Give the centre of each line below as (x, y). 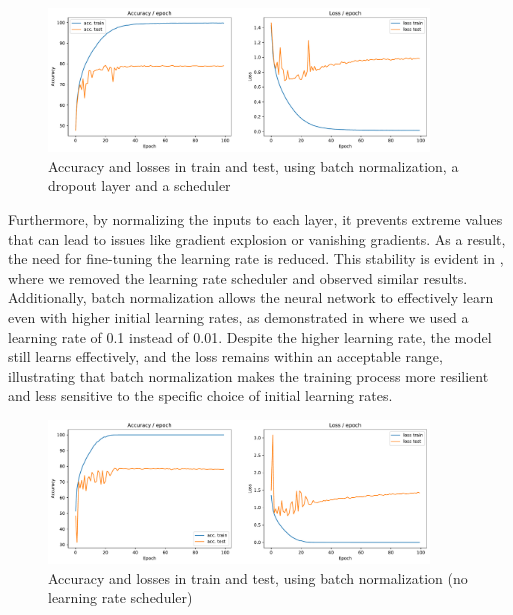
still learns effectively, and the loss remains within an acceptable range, (225, 356)
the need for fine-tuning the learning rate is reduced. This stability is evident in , (256, 258)
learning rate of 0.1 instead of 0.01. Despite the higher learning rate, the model (250, 336)
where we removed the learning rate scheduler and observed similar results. (238, 277)
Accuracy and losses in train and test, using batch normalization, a (253, 165)
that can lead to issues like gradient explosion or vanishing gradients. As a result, (257, 238)
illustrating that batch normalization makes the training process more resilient (248, 375)
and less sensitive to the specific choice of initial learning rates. (200, 395)
